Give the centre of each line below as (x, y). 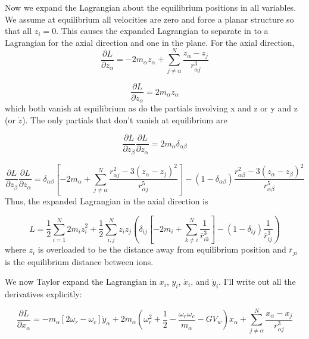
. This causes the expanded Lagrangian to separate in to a (162, 31)
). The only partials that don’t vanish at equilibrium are (125, 119)
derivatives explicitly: (43, 294)
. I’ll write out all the (257, 282)
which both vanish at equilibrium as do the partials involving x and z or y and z (151, 108)
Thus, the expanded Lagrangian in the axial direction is (107, 200)
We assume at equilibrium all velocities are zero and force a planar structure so (149, 19)
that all (18, 31)
